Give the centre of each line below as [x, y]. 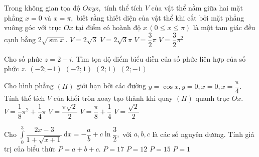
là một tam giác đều [224, 27]
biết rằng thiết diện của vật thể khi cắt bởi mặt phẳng [160, 17]
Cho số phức [23, 58]
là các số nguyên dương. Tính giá [203, 134]
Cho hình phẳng [29, 86]
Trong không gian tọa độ [42, 8]
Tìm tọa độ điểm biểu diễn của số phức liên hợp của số [161, 58]
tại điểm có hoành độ [108, 27]
